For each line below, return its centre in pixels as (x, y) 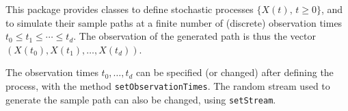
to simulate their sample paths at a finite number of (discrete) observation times (174, 22)
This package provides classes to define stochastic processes (130, 9)
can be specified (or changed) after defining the (235, 72)
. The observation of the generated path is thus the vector (195, 36)
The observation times (52, 72)
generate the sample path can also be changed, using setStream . (141, 99)
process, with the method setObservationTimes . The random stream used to (168, 85)
